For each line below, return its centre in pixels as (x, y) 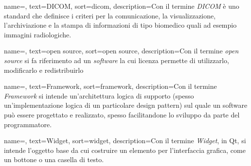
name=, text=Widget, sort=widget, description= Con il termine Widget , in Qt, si (125, 141)
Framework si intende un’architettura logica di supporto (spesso (99, 95)
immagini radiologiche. (38, 34)
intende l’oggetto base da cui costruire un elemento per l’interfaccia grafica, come (125, 150)
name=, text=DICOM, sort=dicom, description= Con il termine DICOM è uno (122, 6)
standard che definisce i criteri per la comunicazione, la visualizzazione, (110, 15)
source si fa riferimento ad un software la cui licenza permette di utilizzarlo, (117, 60)
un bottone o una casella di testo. (54, 159)
